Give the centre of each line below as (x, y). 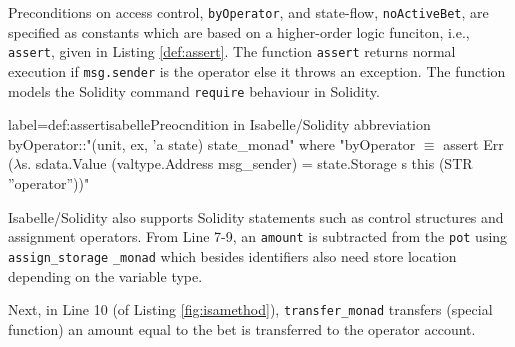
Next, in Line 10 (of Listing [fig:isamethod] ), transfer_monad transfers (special (250, 309)
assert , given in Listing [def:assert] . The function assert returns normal (232, 51)
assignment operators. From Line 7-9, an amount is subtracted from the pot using (258, 236)
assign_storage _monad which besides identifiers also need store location (232, 255)
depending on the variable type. (105, 275)
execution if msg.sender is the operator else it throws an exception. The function (257, 70)
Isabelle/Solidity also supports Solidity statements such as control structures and (256, 216)
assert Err (473, 143)
